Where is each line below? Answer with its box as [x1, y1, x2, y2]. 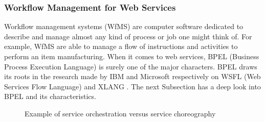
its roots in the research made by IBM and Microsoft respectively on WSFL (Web [4, 71, 261, 82]
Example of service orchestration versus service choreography [25, 108, 216, 118]
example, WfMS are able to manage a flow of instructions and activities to [4, 41, 238, 52]
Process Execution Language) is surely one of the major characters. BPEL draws [4, 61, 257, 71]
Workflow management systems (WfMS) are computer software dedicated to [4, 21, 244, 32]
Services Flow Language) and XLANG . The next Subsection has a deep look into [4, 81, 261, 91]
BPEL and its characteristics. [4, 91, 96, 102]
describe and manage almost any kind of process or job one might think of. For [4, 31, 252, 41]
